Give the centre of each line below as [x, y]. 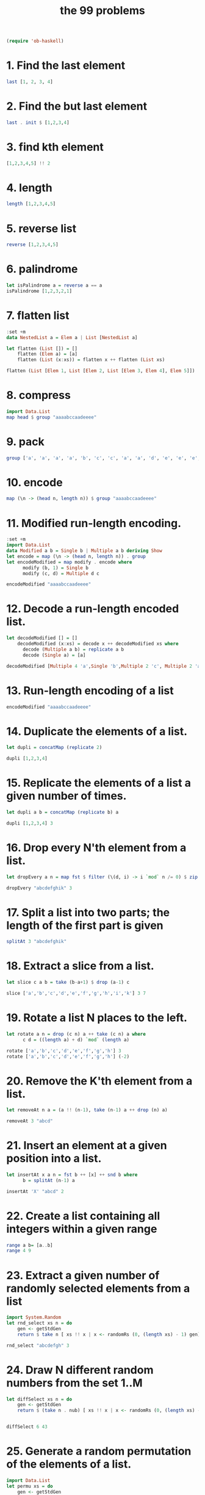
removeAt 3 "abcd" [30, 1121]
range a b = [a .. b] [30, 1245]
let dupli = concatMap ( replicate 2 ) [54, 748]
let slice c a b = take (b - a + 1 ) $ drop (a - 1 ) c [68, 983]
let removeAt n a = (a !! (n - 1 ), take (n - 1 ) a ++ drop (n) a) [87, 1110]
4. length [30, 188]
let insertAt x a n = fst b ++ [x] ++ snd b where [72, 1175]
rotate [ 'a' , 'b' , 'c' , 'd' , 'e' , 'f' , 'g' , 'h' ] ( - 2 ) [68, 1056]
